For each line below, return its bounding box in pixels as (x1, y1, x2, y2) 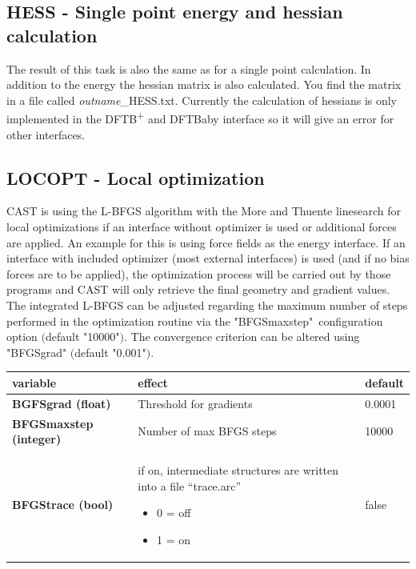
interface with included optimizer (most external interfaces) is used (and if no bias (6, 250, 410, 266)
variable (12, 374, 57, 391)
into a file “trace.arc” (138, 477, 242, 494)
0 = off (157, 504, 191, 521)
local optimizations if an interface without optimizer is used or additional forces (6, 218, 397, 235)
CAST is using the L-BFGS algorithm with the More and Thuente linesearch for (6, 202, 402, 219)
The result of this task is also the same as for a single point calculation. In (6, 60, 371, 77)
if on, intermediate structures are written (138, 461, 339, 478)
